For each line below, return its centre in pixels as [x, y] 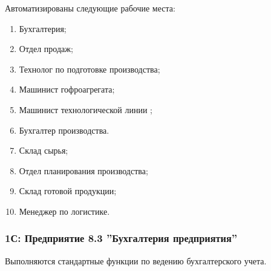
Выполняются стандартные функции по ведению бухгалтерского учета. [136, 260]
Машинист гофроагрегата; [67, 89]
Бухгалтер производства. [64, 130]
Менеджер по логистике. [64, 211]
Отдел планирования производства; [83, 170]
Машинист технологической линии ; [86, 109]
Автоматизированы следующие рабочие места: [90, 8]
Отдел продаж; [46, 49]
